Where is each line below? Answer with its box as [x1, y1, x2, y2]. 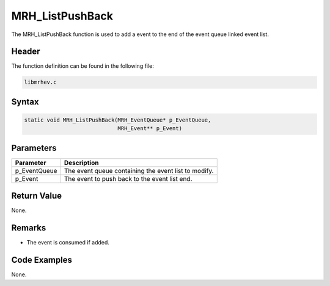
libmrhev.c [24, 79, 57, 86]
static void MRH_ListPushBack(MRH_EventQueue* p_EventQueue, [24, 117, 211, 123]
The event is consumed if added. [26, 239, 110, 246]
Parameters [11, 142, 57, 153]
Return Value [11, 191, 62, 201]
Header [11, 46, 40, 57]
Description [64, 158, 99, 167]
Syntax [11, 97, 39, 107]
